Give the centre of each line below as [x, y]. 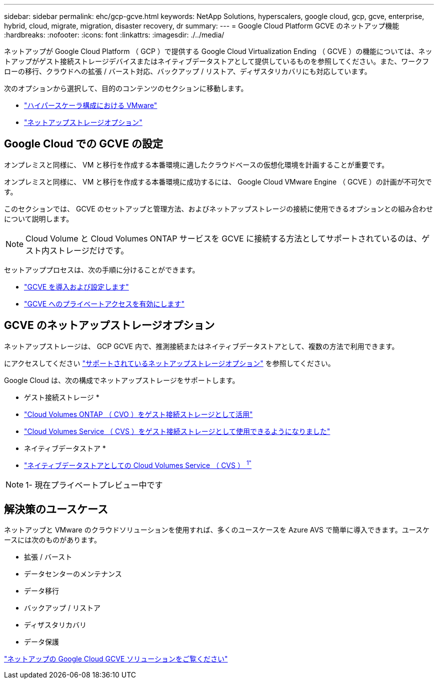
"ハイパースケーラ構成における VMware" [91, 105]
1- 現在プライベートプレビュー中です [94, 485]
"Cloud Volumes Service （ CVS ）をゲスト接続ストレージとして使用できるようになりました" [177, 431]
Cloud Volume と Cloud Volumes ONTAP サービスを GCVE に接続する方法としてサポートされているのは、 [224, 238]
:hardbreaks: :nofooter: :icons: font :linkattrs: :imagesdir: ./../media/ [114, 35]
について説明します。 [39, 218]
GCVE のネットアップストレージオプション [109, 325]
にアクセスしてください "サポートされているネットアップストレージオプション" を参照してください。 [169, 363]
